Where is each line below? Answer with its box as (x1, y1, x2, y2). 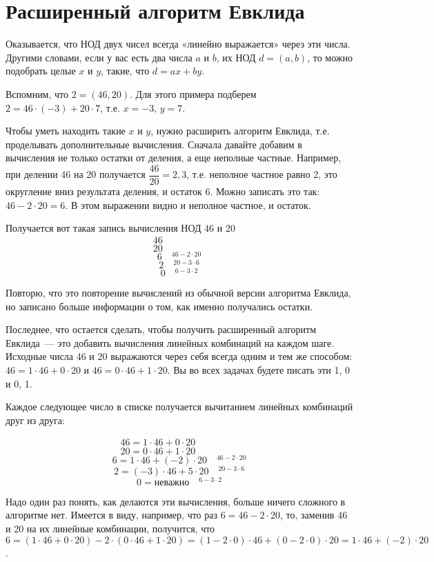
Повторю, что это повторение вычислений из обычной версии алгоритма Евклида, (6, 285, 351, 300)
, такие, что (101, 63, 150, 78)
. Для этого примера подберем (130, 86, 257, 101)
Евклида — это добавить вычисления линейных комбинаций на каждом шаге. (6, 335, 335, 350)
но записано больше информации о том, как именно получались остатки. (6, 299, 313, 313)
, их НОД (216, 50, 256, 64)
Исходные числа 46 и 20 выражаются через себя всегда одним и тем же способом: (6, 349, 353, 363)
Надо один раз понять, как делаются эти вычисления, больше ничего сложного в (6, 494, 346, 508)
